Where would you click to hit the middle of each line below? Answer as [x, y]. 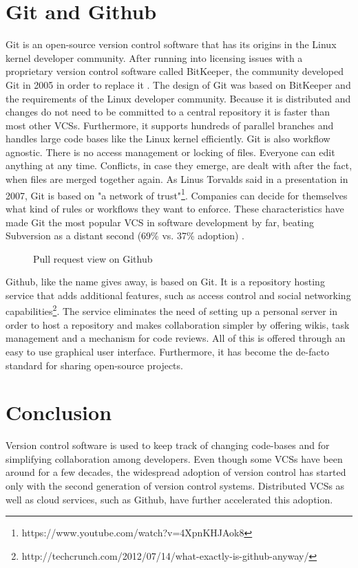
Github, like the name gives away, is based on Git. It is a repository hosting [165, 282]
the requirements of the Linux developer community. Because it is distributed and [178, 98]
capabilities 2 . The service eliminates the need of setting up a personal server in [172, 310]
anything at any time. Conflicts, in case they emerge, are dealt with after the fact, [179, 165]
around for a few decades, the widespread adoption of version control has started [176, 472]
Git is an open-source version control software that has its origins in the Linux [171, 44]
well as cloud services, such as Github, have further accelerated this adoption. [169, 499]
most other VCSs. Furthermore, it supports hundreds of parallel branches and [170, 125]
